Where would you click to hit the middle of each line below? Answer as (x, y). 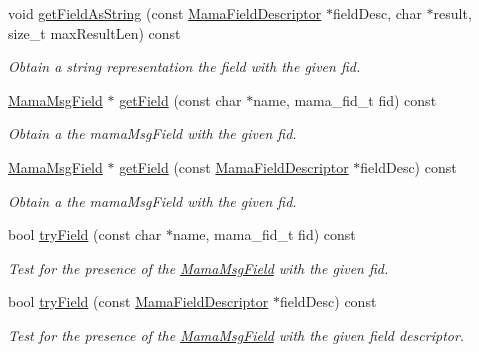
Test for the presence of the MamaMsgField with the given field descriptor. (236, 334)
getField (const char (180, 99)
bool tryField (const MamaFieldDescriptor (138, 301)
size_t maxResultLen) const (94, 32)
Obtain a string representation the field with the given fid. (184, 66)
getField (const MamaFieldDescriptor (234, 166)
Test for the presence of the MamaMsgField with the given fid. (198, 267)
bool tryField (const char (85, 234)
